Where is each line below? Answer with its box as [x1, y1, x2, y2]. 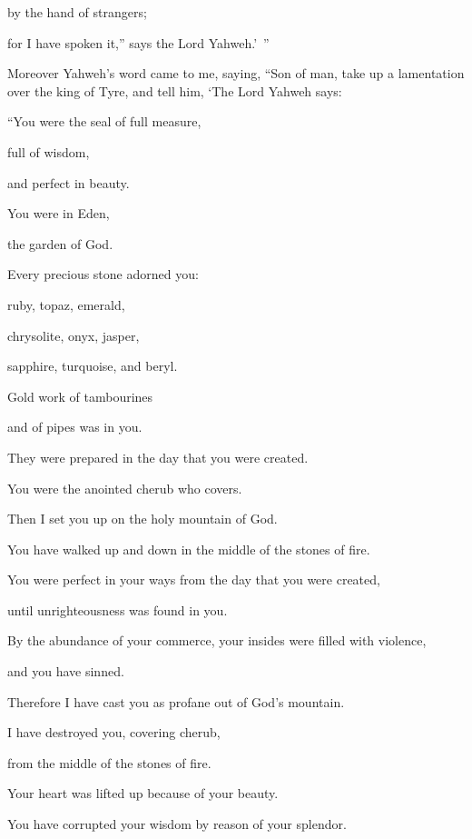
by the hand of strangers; [7, 3, 147, 21]
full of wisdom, [7, 142, 90, 161]
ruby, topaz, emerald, [7, 295, 125, 314]
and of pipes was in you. [7, 417, 143, 436]
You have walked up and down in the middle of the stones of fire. [7, 539, 370, 558]
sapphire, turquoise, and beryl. [7, 356, 178, 375]
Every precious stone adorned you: [7, 265, 199, 284]
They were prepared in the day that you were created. [7, 447, 309, 466]
